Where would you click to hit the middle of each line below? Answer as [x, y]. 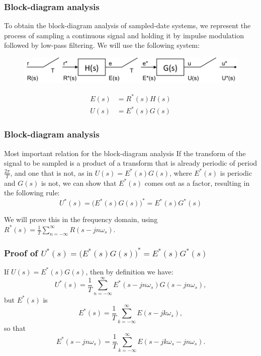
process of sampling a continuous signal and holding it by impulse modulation [124, 35]
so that [15, 328]
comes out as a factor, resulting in [197, 183]
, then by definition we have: [129, 271]
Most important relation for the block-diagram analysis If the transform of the [125, 153]
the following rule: [32, 193]
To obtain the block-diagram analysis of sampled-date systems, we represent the [127, 25]
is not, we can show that [79, 183]
